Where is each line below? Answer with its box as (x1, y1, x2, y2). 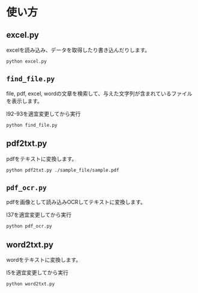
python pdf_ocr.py (6, 223, 52, 229)
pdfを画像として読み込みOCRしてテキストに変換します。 (6, 199, 146, 206)
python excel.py (6, 58, 47, 64)
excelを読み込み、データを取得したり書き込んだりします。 (6, 46, 151, 53)
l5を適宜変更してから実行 (6, 269, 69, 276)
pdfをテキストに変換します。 (6, 155, 77, 162)
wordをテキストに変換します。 (6, 256, 82, 264)
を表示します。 (6, 97, 43, 104)
